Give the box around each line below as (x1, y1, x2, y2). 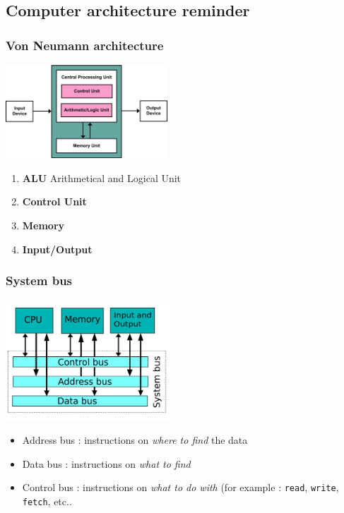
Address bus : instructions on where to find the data (22, 433, 248, 447)
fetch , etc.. (22, 493, 72, 508)
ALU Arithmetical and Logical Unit (22, 170, 182, 185)
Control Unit (22, 194, 87, 209)
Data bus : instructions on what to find (22, 456, 191, 471)
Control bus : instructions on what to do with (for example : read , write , (22, 480, 339, 495)
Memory (22, 218, 65, 233)
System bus (6, 272, 73, 289)
